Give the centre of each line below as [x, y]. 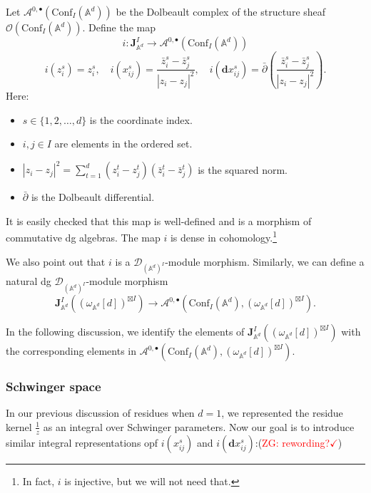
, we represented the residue [282, 413]
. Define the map [119, 27]
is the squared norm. [243, 169]
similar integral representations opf [82, 442]
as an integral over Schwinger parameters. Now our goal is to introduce [199, 426]
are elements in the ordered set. [123, 144]
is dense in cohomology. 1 [223, 237]
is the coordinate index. [141, 119]
